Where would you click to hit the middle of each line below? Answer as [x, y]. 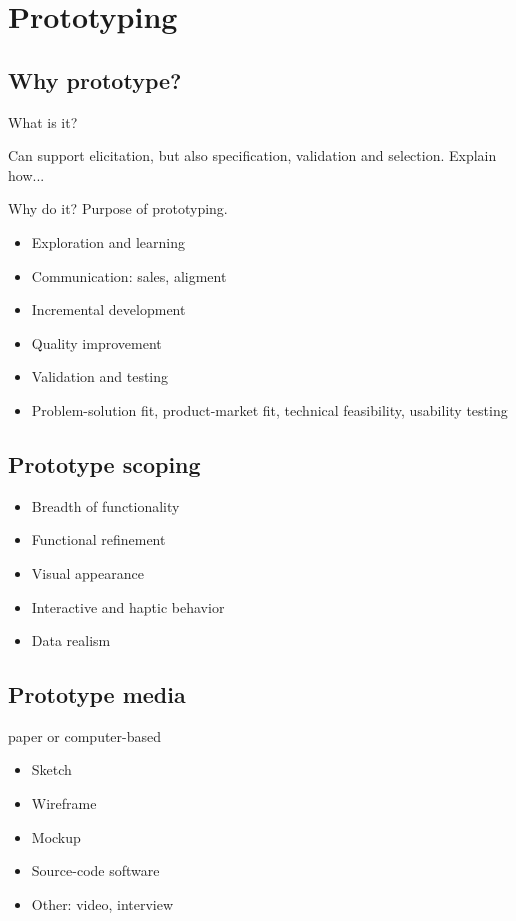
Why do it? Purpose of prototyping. [118, 208]
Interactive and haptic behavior [128, 606]
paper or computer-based [85, 735]
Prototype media [97, 694]
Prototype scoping [104, 463]
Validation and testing [100, 376]
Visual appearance [87, 572]
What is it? [43, 121]
